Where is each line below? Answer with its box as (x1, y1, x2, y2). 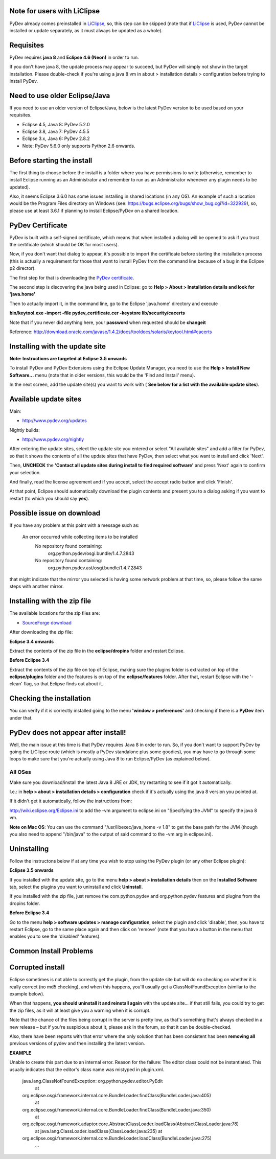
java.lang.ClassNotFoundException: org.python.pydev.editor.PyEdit (22, 1078, 163, 1084)
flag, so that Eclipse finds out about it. (23, 681, 103, 687)
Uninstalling (9, 844, 49, 853)
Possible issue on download (9, 508, 101, 517)
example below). (9, 991, 44, 997)
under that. (9, 714, 33, 721)
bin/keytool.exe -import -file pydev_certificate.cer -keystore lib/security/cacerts (9, 310, 185, 316)
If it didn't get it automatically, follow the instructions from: (9, 798, 132, 804)
